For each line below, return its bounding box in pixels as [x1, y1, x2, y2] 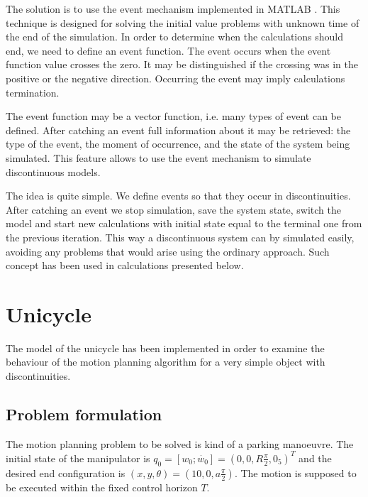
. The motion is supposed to [234, 465, 357, 480]
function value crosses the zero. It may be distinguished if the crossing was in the [6, 57, 358, 72]
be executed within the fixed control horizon [6, 479, 198, 494]
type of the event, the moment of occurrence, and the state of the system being [6, 136, 350, 151]
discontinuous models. [6, 164, 101, 179]
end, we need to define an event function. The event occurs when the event [6, 43, 331, 58]
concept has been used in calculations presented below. [6, 258, 244, 273]
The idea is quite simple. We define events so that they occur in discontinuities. [6, 188, 351, 203]
